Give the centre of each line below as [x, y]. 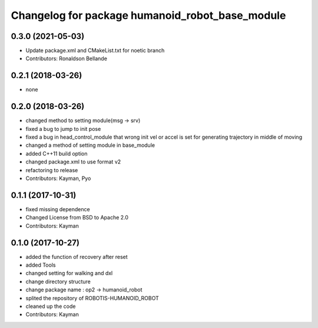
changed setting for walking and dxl [69, 273]
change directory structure [58, 281]
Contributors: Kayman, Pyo [58, 178]
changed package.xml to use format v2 [73, 162]
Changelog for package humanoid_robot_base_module [148, 15]
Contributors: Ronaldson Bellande [66, 58]
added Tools [41, 265]
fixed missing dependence [58, 209]
